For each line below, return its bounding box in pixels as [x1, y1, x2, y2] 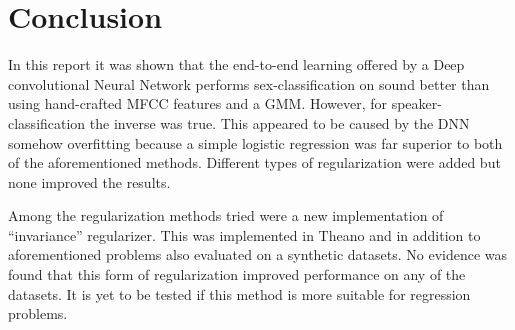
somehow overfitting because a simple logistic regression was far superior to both [8, 132, 503, 153]
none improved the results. [8, 171, 171, 192]
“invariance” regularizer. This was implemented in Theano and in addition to [8, 224, 481, 245]
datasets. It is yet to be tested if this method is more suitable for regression [8, 283, 471, 304]
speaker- [391, 93, 442, 114]
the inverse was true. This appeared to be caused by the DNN [89, 112, 470, 133]
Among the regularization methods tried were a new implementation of [8, 205, 444, 226]
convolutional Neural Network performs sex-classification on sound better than [8, 73, 490, 94]
